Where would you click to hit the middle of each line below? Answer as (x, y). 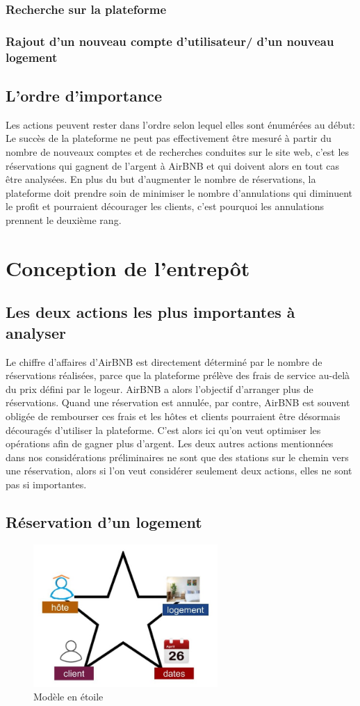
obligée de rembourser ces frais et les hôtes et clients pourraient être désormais (173, 416)
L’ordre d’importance (84, 95)
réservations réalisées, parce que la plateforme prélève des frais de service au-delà (178, 375)
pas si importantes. (46, 484)
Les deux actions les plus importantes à (150, 312)
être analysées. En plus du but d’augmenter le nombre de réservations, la (161, 179)
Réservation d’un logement (104, 521)
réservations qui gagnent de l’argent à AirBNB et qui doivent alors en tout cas (172, 165)
